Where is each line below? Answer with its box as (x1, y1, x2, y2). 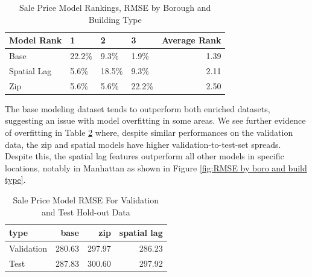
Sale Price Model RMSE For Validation (13, 193, 159, 206)
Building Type (88, 13, 142, 25)
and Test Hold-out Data (41, 205, 130, 218)
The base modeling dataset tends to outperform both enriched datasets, (5, 102, 270, 115)
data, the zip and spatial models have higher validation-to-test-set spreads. (5, 138, 281, 150)
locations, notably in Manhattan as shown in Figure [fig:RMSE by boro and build (5, 161, 307, 174)
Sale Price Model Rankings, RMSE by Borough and (19, 1, 211, 13)
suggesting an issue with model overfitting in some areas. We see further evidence (5, 114, 306, 127)
